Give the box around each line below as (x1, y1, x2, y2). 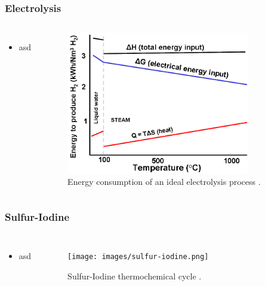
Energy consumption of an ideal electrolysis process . (67, 175, 261, 188)
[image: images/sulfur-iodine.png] (67, 252, 209, 261)
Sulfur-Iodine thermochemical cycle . (67, 269, 202, 282)
